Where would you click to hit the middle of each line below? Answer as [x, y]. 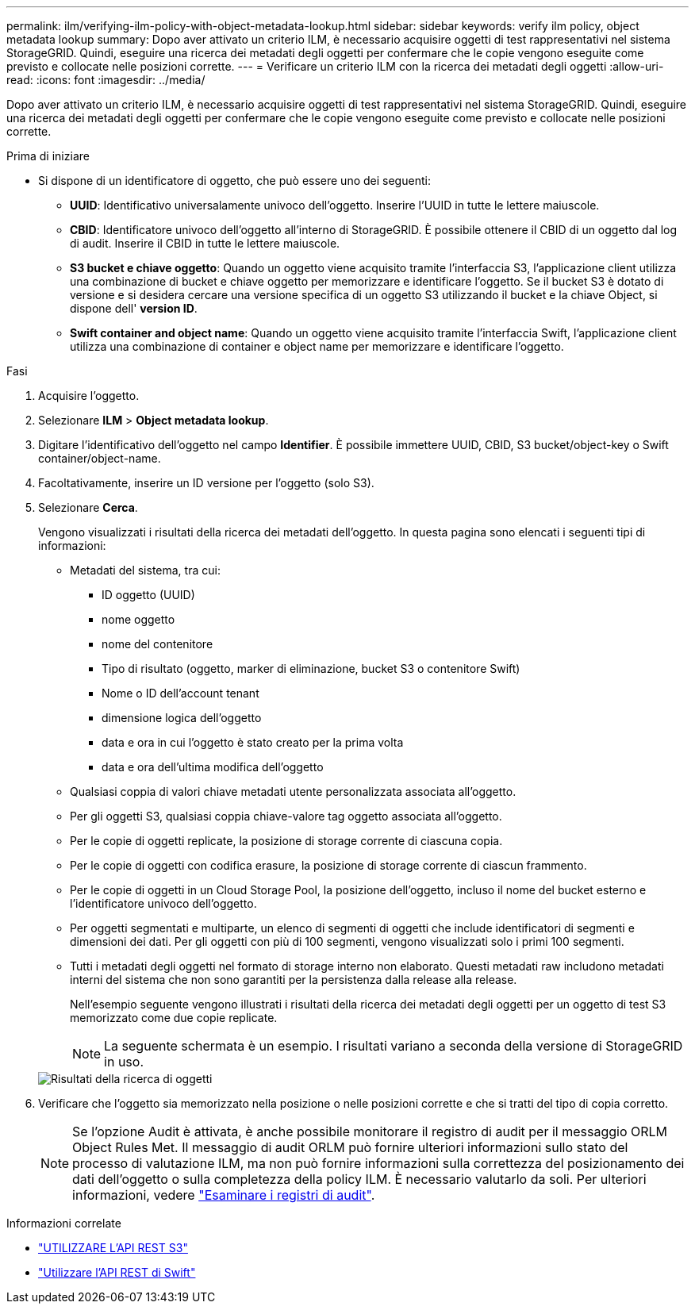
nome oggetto [138, 619]
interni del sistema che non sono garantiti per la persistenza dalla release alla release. [294, 980]
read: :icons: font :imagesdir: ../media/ [106, 80]
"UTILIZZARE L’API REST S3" [113, 1248]
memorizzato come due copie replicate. [174, 1018]
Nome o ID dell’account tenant [180, 693]
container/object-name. [100, 458]
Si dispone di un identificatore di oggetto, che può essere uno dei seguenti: [234, 181]
